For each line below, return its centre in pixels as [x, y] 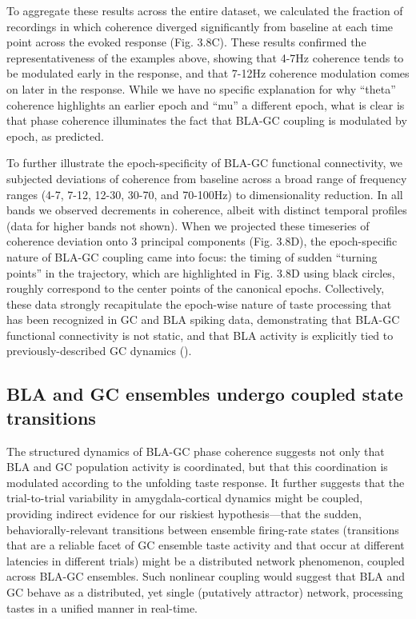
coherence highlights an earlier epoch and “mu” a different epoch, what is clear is [206, 104]
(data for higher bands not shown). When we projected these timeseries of [188, 225]
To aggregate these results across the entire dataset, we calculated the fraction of [205, 10]
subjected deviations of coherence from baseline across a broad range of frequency [207, 178]
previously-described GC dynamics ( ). [99, 351]
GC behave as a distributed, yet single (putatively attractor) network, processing [205, 592]
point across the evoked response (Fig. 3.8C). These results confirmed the [186, 42]
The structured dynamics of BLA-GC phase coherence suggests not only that [196, 451]
